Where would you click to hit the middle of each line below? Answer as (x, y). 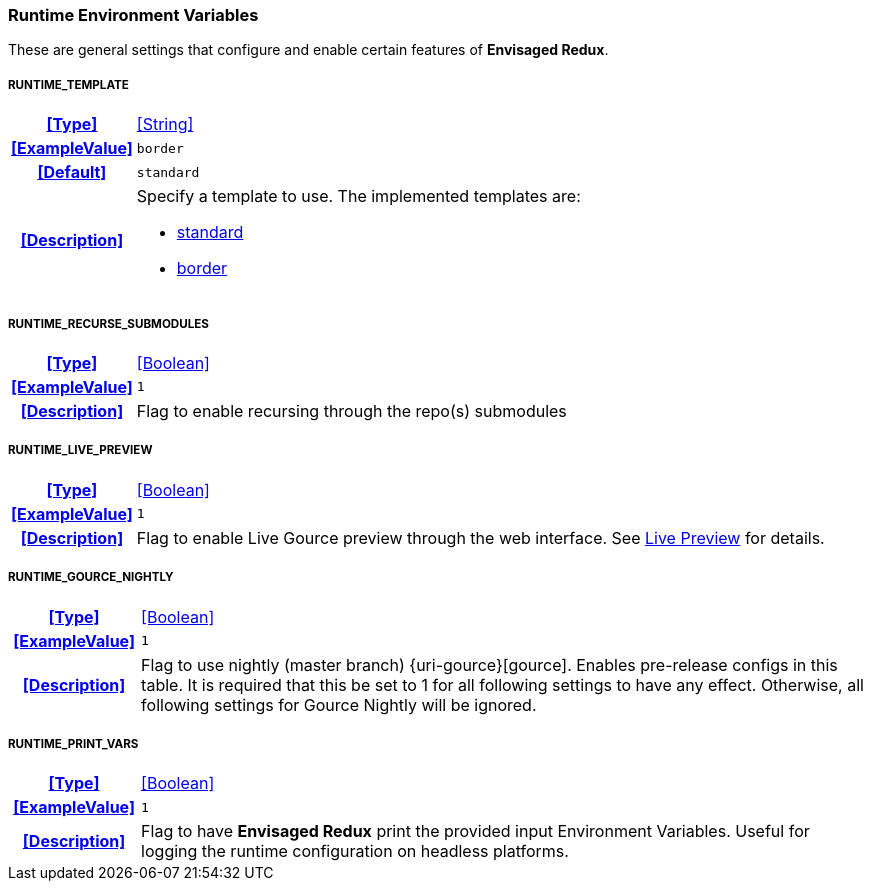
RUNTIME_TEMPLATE (68, 84)
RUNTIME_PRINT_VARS (73, 743)
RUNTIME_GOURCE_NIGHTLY (91, 577)
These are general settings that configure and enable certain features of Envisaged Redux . (308, 50)
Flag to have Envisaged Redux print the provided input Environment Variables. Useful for (475, 831)
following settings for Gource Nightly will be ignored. (339, 704)
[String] (165, 124)
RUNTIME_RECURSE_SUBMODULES (108, 323)
